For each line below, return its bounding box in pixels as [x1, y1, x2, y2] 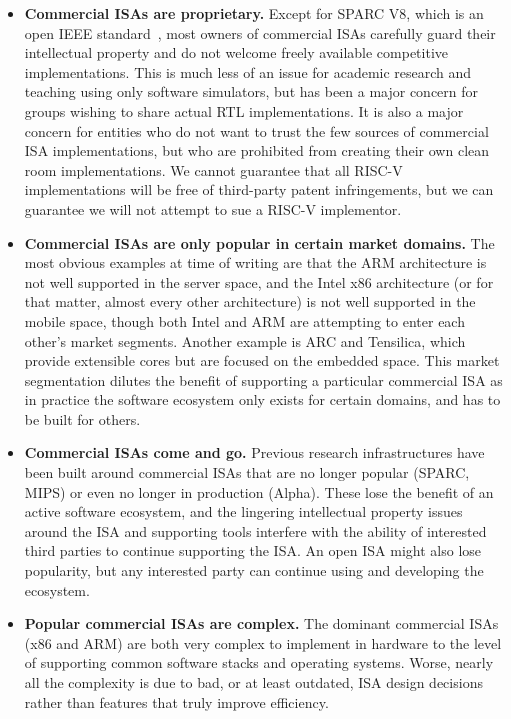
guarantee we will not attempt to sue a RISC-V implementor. [24, 198, 402, 219]
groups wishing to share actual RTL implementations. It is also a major [24, 100, 464, 121]
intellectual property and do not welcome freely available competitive [24, 42, 449, 63]
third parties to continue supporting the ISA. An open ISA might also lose [24, 540, 482, 561]
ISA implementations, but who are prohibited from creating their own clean [24, 140, 490, 161]
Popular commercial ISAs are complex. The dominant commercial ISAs [24, 613, 499, 634]
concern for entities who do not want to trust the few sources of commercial [24, 120, 489, 141]
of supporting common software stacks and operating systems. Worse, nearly [24, 652, 494, 673]
